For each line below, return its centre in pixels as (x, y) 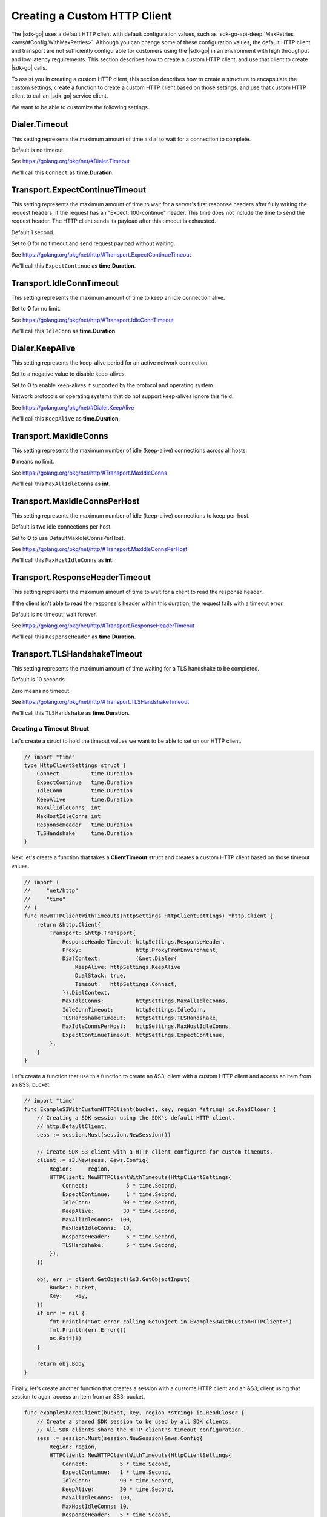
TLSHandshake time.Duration (85, 833)
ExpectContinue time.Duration (85, 782)
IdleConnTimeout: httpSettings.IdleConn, (134, 1009)
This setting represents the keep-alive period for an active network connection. (110, 363)
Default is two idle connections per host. (61, 527)
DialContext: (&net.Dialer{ (120, 958)
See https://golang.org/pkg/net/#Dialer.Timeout (71, 161)
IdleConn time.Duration (85, 791)
